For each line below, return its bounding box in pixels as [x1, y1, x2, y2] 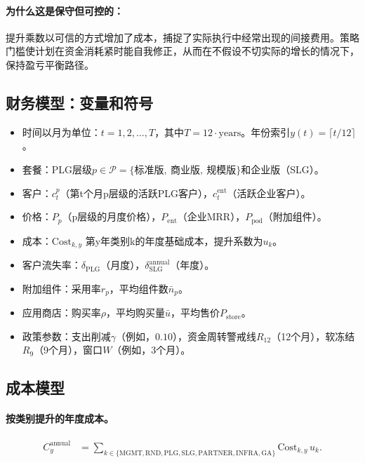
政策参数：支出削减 [22, 328, 111, 343]
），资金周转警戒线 [172, 328, 256, 343]
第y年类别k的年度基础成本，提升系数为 [85, 233, 263, 248]
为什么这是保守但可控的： [6, 3, 124, 18]
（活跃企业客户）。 [227, 185, 311, 200]
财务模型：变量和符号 [6, 91, 153, 113]
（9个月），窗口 [34, 342, 103, 357]
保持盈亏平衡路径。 [6, 57, 94, 72]
